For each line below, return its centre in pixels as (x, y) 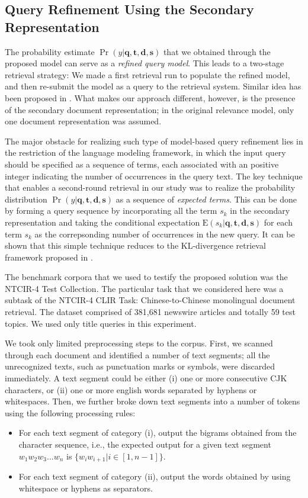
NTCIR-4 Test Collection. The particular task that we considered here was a (144, 288)
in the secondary (260, 211)
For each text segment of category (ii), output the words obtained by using (155, 476)
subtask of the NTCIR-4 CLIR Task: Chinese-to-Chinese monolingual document (150, 300)
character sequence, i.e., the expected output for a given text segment (145, 444)
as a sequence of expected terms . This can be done (206, 199)
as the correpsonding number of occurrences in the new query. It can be (165, 234)
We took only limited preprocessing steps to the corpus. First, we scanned (139, 343)
